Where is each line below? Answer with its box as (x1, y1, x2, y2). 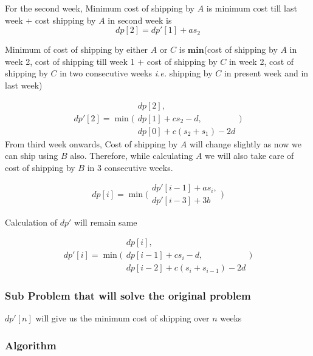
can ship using (5, 149, 58, 162)
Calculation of (5, 215, 57, 228)
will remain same (74, 215, 137, 228)
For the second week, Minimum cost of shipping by (5, 2, 194, 14)
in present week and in (224, 67, 309, 79)
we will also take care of (205, 149, 294, 162)
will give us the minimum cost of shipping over (35, 312, 210, 324)
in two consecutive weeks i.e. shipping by (60, 67, 213, 79)
